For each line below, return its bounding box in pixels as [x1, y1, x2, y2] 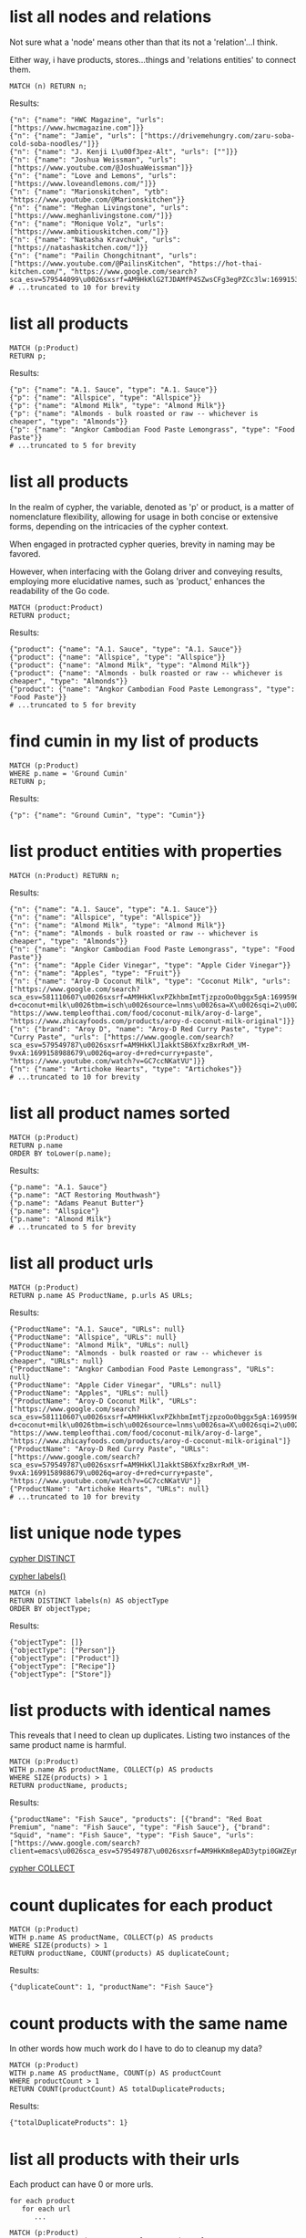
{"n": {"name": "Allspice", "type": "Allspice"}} [9, 913, 202, 922]
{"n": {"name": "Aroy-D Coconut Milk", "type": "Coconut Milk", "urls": [9, 977, 291, 986]
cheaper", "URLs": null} [9, 1356, 104, 1365]
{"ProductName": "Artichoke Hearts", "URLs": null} [9, 1484, 209, 1493]
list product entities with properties [9, 841, 282, 862]
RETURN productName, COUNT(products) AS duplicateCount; [9, 1949, 230, 1959]
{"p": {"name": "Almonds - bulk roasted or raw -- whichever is [9, 409, 259, 418]
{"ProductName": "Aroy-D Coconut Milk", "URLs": [9, 1396, 198, 1406]
